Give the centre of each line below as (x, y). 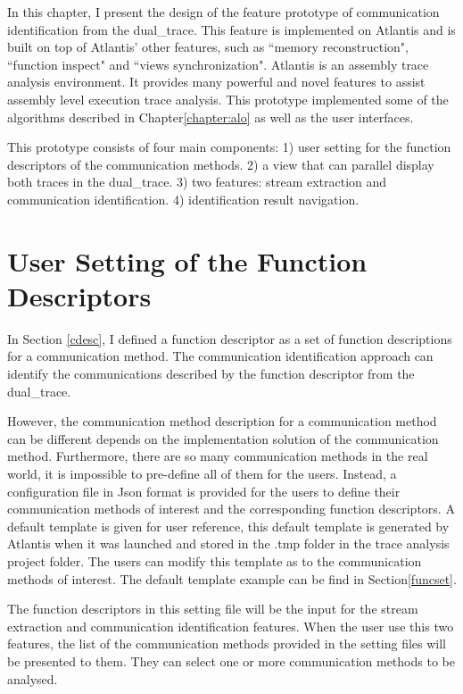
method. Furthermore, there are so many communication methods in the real (218, 456)
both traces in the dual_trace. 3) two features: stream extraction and (197, 182)
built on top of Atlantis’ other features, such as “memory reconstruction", (208, 47)
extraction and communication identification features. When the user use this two (231, 626)
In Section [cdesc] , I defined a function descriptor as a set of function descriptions (230, 338)
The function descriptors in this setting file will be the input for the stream (213, 609)
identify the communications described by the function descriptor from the (211, 374)
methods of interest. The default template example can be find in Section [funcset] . (232, 578)
